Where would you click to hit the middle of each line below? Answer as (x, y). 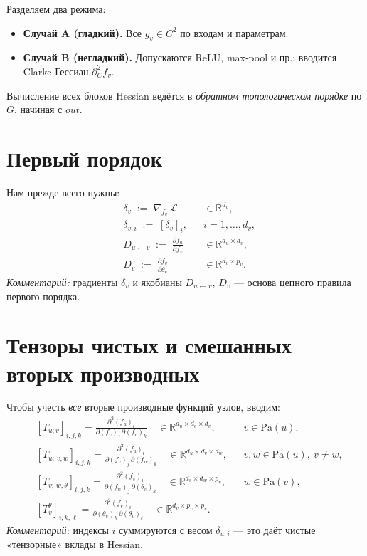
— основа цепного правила (292, 282)
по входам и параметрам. (234, 32)
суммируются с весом (166, 529)
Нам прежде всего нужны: (63, 192)
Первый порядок (84, 158)
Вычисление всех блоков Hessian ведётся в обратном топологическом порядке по (184, 95)
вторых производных (103, 373)
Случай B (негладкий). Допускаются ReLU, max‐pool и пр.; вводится (180, 57)
